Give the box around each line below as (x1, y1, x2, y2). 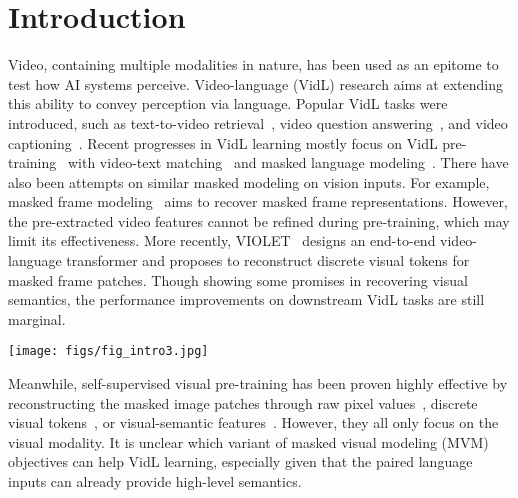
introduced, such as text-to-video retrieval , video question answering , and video (8, 112, 508, 133)
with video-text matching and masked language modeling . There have (67, 152, 509, 173)
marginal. (8, 308, 66, 329)
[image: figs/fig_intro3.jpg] (8, 344, 209, 359)
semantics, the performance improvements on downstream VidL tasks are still (8, 289, 485, 310)
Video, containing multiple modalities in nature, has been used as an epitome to (8, 54, 499, 75)
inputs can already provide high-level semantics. (8, 471, 302, 492)
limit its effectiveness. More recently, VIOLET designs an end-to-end (8, 230, 436, 251)
